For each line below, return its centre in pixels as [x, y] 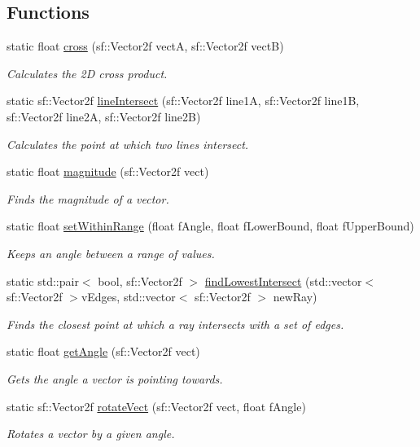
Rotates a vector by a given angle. [91, 434]
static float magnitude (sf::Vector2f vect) [108, 171]
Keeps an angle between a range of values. [111, 253]
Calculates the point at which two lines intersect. [128, 144]
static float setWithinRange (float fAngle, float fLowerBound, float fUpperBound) [210, 226]
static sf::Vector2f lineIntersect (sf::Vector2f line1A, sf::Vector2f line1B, [183, 101]
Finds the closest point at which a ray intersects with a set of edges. [175, 324]
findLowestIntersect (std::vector [283, 280]
